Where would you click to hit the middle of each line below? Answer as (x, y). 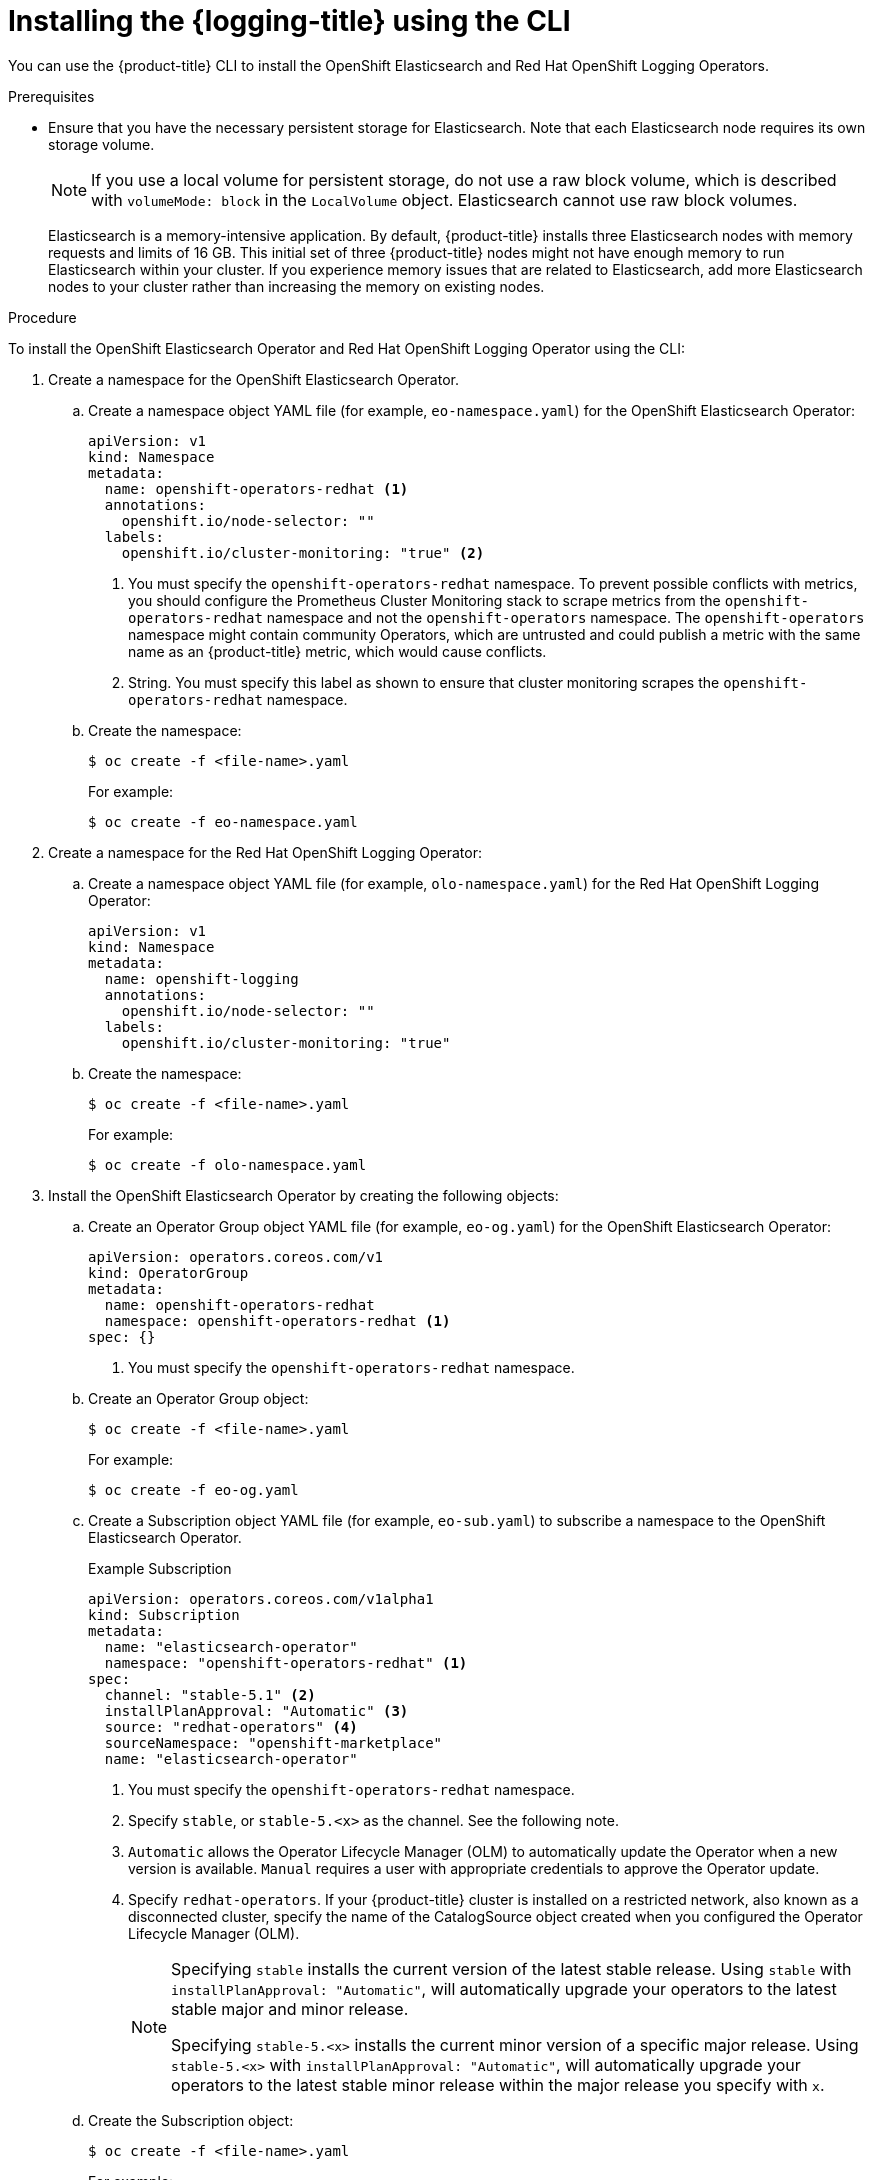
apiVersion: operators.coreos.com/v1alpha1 (261, 1598)
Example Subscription (160, 1568)
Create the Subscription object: (191, 2120)
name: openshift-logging (201, 978)
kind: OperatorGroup (168, 1272)
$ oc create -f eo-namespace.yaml (223, 821)
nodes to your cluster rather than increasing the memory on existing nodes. (296, 286)
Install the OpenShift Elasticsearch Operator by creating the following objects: (303, 1195)
